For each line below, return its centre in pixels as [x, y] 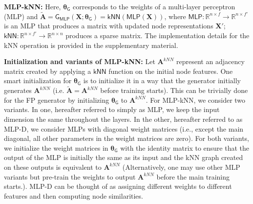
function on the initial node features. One [171, 71]
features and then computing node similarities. [74, 195]
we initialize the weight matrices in [56, 147]
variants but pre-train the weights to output [70, 176]
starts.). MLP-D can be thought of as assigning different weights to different [118, 186]
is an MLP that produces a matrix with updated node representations [109, 26]
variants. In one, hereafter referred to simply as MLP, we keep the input [112, 109]
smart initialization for [38, 80]
